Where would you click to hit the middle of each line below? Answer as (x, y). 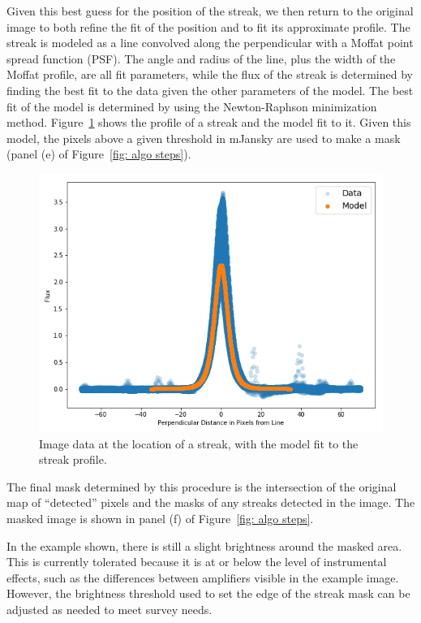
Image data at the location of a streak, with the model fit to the (199, 443)
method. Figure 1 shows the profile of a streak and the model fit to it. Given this (209, 122)
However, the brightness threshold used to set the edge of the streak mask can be (208, 593)
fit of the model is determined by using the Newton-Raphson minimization (192, 106)
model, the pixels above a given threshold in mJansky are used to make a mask (204, 138)
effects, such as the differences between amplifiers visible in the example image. (203, 577)
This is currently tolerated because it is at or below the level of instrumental (197, 562)
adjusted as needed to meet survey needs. (110, 609)
